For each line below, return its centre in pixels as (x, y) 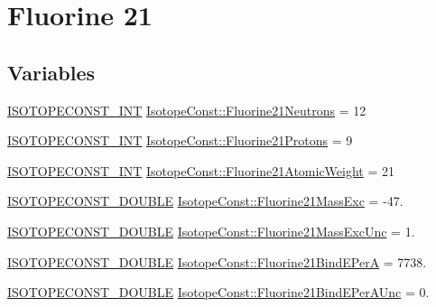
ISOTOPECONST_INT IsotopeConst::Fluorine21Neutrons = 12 (187, 110)
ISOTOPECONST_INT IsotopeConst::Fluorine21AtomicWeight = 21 (201, 170)
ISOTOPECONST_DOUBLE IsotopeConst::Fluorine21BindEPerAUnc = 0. (218, 292)
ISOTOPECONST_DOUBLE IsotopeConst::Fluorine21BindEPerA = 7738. (217, 261)
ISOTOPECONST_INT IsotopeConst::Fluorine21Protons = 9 (180, 140)
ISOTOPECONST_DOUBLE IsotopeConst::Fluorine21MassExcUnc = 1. (211, 231)
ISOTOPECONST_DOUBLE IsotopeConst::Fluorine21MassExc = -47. (205, 201)
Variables (51, 72)
